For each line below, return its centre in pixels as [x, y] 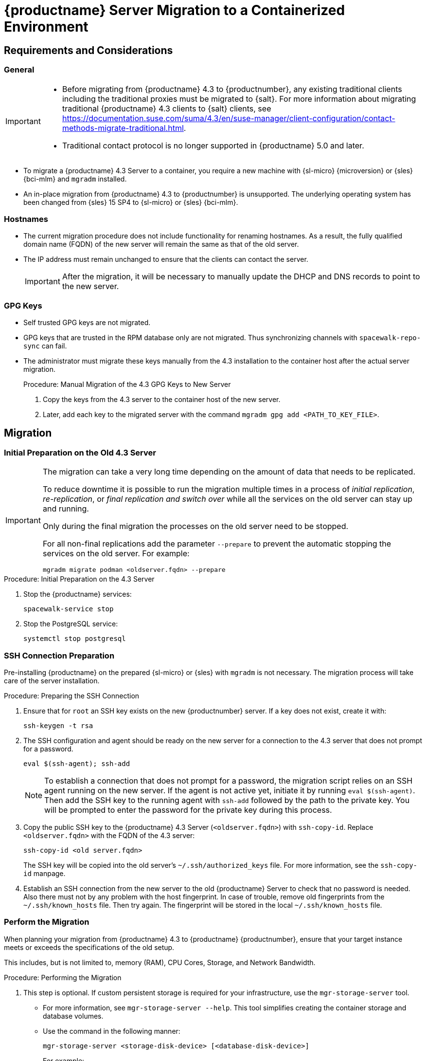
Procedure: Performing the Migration [63, 977]
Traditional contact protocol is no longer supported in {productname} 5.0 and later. [213, 145]
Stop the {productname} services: [78, 594]
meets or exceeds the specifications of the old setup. [89, 947]
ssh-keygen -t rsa [58, 726]
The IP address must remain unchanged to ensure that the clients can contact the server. [166, 259]
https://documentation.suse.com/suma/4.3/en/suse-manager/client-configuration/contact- [229, 118]
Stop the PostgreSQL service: [71, 624]
